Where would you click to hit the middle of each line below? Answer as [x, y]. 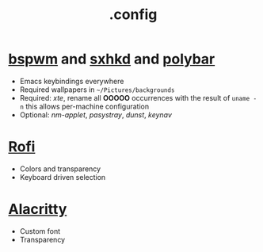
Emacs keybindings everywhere [72, 81]
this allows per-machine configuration [87, 106]
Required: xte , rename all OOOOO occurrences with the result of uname [135, 97]
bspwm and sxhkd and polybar [112, 59]
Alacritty [38, 210]
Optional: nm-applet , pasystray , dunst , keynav [96, 115]
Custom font [40, 231]
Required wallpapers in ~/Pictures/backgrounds [97, 90]
